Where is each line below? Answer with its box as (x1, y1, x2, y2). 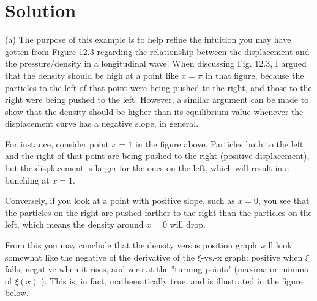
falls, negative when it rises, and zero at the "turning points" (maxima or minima (5, 262, 309, 275)
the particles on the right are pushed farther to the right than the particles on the (5, 206, 312, 218)
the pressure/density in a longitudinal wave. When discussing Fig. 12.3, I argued (5, 57, 307, 70)
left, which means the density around (5, 218, 144, 231)
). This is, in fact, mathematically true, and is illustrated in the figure (41, 274, 303, 287)
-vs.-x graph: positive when (201, 250, 303, 263)
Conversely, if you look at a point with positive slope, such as (5, 194, 235, 207)
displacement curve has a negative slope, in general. (5, 117, 199, 130)
